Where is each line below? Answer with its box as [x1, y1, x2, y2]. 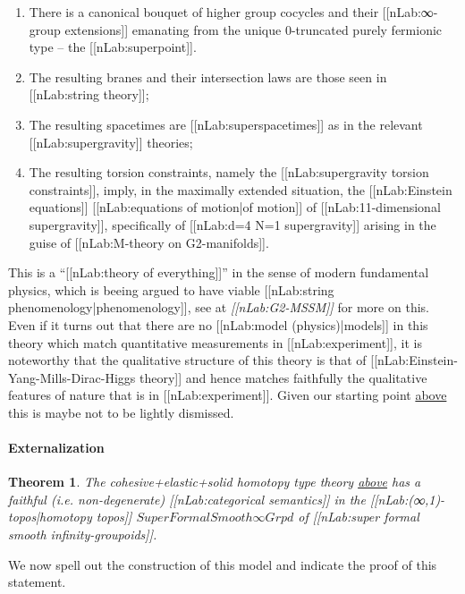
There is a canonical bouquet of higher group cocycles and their [29, 3, 379, 21]
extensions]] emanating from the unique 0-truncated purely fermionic [64, 20, 443, 38]
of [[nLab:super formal [298, 507, 419, 526]
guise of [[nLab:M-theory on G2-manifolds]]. [29, 233, 269, 251]
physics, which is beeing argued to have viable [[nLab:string [8, 280, 334, 299]
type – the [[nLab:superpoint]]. [29, 38, 197, 56]
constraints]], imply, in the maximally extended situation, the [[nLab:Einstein [29, 180, 452, 199]
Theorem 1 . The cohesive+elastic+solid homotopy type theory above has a [8, 472, 421, 491]
